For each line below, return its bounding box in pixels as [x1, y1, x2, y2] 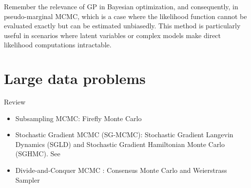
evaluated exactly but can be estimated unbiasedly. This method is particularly [4, 21, 241, 31]
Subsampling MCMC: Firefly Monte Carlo [15, 113, 142, 123]
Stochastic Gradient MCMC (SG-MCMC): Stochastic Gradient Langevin [15, 129, 233, 140]
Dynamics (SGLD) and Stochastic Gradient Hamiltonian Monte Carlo [15, 139, 225, 149]
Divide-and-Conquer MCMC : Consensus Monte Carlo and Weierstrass [15, 165, 227, 175]
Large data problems [4, 68, 146, 88]
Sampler [15, 174, 40, 185]
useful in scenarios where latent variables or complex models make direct [4, 30, 221, 40]
